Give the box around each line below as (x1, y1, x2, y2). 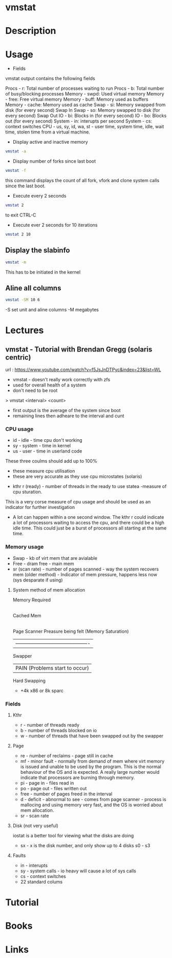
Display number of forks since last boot (12, 158, 96, 164)
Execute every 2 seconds (12, 193, 67, 199)
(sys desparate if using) (12, 577, 63, 583)
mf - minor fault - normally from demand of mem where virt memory (20, 758, 165, 765)
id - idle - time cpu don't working (12, 437, 82, 443)
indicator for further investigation (5, 504, 75, 511)
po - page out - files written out (20, 786, 87, 792)
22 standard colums (20, 879, 63, 885)
